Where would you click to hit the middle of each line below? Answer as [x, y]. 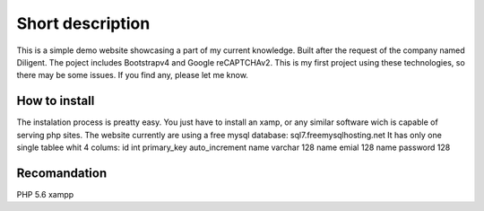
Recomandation [62, 173]
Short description [83, 23]
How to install [56, 101]
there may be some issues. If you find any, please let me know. [132, 75]
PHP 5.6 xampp [45, 194]
